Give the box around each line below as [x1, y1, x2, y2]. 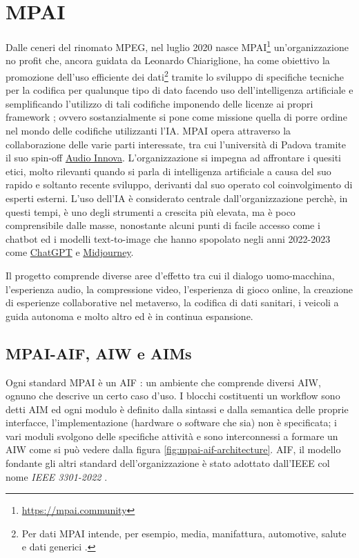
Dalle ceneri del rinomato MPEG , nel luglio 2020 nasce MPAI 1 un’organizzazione [6, 38, 349, 54]
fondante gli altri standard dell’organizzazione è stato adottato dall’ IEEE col [6, 456, 330, 470]
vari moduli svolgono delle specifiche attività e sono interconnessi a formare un [6, 428, 338, 443]
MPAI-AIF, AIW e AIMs [6, 342, 192, 363]
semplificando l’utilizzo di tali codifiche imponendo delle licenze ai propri [6, 96, 313, 110]
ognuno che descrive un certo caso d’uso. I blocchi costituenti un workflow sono [6, 388, 340, 403]
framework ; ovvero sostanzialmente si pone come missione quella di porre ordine [6, 110, 347, 124]
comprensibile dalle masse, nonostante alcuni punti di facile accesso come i [6, 218, 320, 232]
